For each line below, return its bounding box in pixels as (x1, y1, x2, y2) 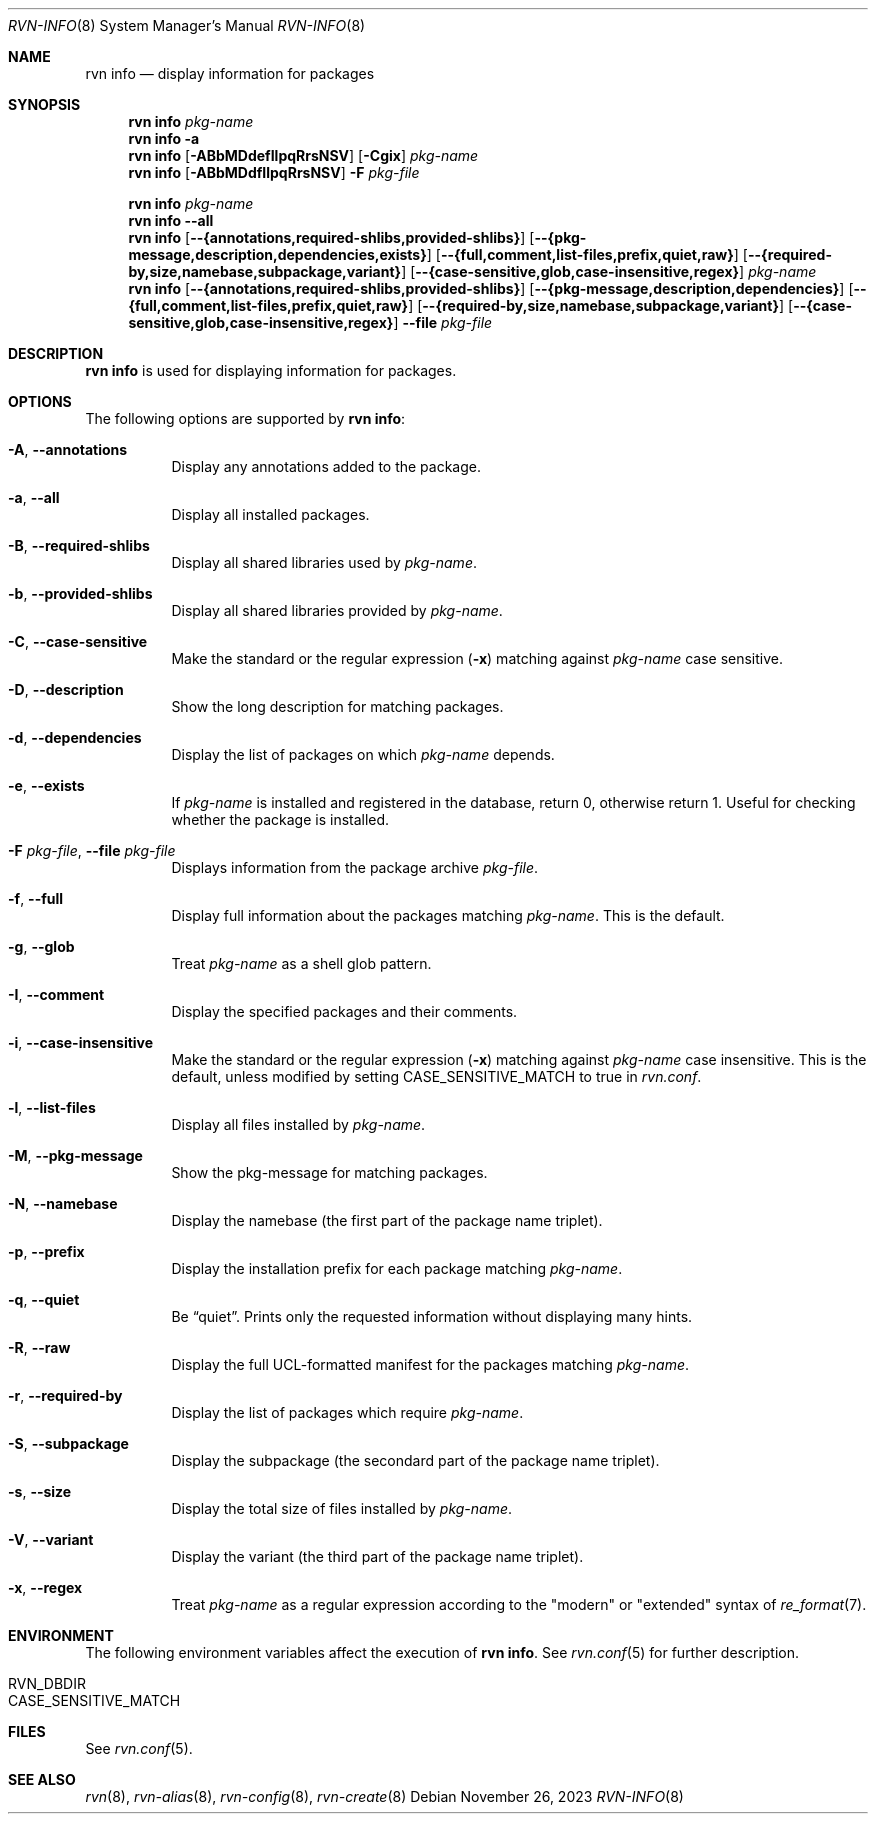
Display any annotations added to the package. (171, 458, 482, 475)
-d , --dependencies (8, 729, 142, 746)
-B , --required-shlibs (8, 537, 150, 554)
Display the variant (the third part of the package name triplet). (171, 1548, 584, 1565)
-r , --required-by (8, 1387, 123, 1404)
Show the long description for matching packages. (171, 698, 504, 715)
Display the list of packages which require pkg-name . (171, 1404, 524, 1421)
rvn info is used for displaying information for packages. (85, 362, 457, 379)
